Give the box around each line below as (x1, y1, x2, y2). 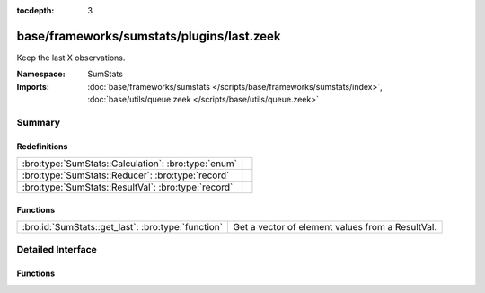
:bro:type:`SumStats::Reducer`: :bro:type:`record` (22, 169, 230, 182)
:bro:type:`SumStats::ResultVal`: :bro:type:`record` (22, 181, 234, 193)
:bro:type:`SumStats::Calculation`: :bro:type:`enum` (22, 157, 238, 170)
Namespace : (16, 68, 66, 80)
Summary (16, 116, 61, 129)
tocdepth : (16, 5, 55, 15)
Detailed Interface (16, 244, 98, 256)
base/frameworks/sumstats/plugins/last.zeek (16, 28, 281, 44)
